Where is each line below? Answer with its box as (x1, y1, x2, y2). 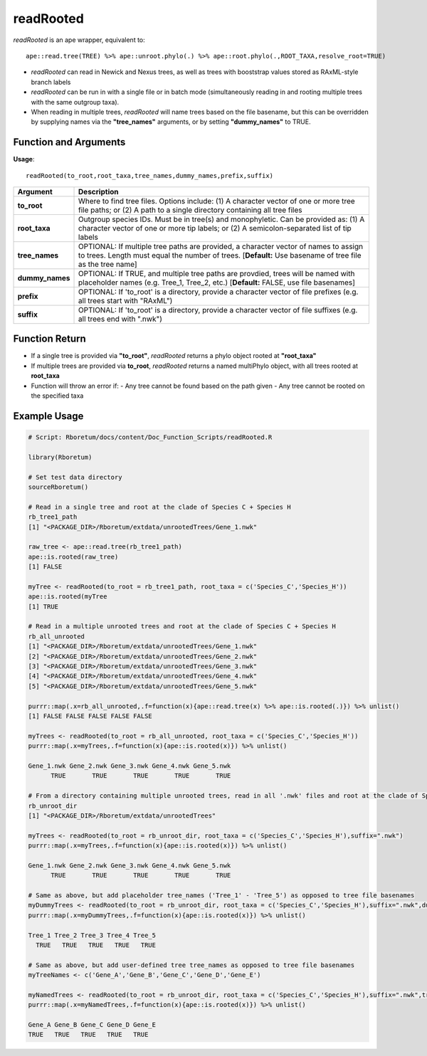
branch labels (31, 78, 71, 86)
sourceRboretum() (28, 483, 89, 491)
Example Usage (13, 410, 84, 422)
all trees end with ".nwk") (78, 314, 163, 324)
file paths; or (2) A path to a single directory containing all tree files (78, 205, 302, 215)
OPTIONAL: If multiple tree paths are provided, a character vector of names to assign (78, 241, 363, 251)
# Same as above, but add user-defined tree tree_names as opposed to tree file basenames (28, 961, 355, 969)
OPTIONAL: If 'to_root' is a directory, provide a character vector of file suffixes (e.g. (78, 305, 358, 315)
